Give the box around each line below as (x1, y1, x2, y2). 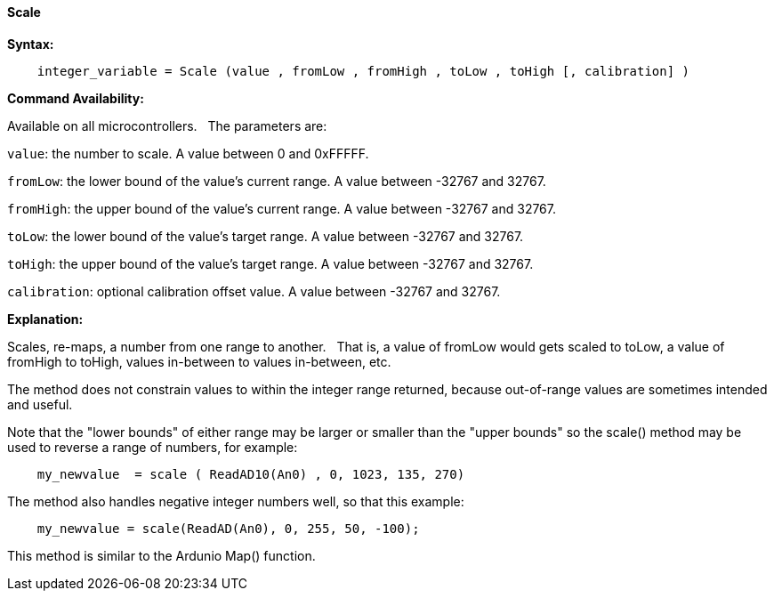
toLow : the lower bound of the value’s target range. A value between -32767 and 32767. (7, 228, 524, 244)
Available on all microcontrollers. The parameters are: (7, 117, 327, 133)
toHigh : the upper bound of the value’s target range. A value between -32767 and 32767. (7, 255, 534, 271)
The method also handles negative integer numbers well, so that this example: (7, 493, 464, 509)
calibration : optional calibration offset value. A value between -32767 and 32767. (7, 283, 501, 299)
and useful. (7, 396, 73, 412)
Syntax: (7, 36, 54, 52)
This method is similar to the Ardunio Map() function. (7, 547, 316, 563)
